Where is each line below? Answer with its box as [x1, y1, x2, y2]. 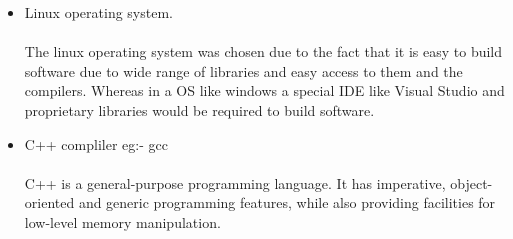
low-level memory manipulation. [24, 211, 221, 232]
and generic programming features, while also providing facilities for [78, 192, 496, 213]
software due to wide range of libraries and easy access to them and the [24, 60, 463, 81]
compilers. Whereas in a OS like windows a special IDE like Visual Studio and [24, 80, 505, 101]
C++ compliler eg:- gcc [24, 133, 168, 154]
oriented [24, 192, 75, 213]
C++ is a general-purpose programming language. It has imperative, [24, 172, 446, 193]
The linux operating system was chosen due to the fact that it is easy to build [24, 41, 503, 62]
